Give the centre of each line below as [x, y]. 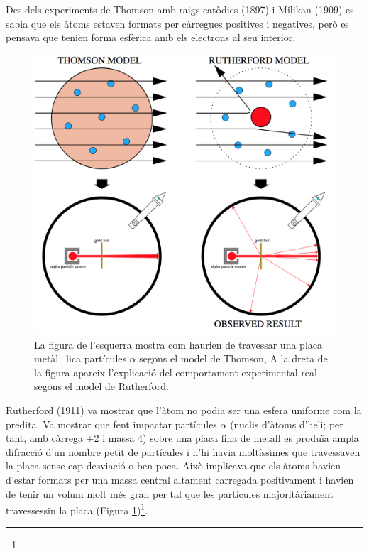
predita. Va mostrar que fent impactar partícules [111, 424]
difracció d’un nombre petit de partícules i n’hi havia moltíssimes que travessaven [183, 451]
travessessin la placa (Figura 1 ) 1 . [77, 509]
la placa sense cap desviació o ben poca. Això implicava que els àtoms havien [174, 466]
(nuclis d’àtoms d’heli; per [287, 424]
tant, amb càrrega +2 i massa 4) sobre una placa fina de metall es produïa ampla [182, 438]
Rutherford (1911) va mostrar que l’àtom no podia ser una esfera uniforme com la [184, 409]
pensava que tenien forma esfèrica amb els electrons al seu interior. [151, 37]
